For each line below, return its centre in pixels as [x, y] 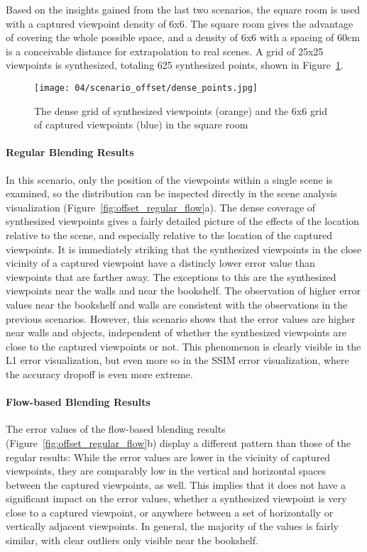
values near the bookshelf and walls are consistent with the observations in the [177, 304]
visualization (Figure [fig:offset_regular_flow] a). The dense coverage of [161, 207]
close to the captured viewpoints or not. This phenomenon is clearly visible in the [183, 346]
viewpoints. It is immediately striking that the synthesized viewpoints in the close [184, 249]
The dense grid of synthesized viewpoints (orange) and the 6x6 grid [181, 110]
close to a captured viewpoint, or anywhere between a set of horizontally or [170, 512]
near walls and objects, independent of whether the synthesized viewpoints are [176, 332]
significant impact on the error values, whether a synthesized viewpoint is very [176, 498]
